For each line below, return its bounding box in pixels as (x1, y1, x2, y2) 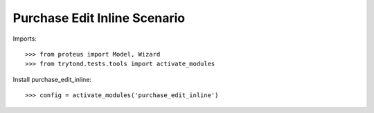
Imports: (12, 34, 37, 43)
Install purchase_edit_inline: (12, 75, 92, 83)
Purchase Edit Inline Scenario (12, 10, 186, 25)
